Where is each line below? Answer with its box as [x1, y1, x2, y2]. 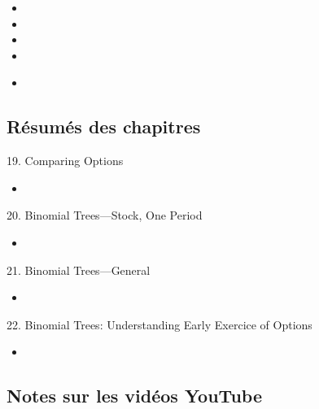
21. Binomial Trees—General [7, 261, 151, 278]
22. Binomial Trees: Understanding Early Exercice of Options [7, 315, 312, 333]
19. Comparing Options [7, 152, 124, 169]
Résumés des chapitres [7, 114, 201, 139]
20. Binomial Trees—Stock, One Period [7, 207, 203, 224]
